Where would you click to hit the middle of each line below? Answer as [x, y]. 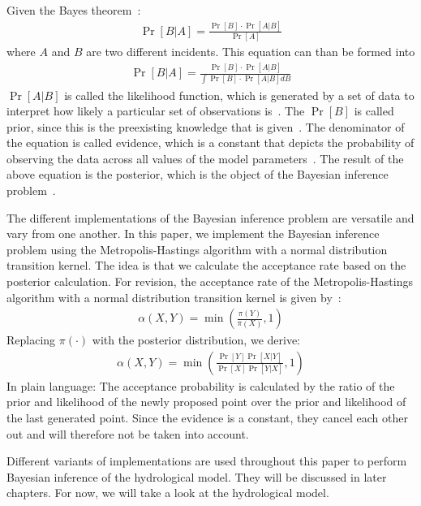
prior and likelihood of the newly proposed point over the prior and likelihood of [206, 402]
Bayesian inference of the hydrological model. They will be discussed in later [197, 476]
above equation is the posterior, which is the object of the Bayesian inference [198, 174]
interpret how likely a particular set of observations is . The [156, 111]
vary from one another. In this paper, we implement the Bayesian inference [193, 234]
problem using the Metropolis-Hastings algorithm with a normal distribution [197, 249]
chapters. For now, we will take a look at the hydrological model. [168, 493]
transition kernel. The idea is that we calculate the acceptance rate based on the [206, 265]
